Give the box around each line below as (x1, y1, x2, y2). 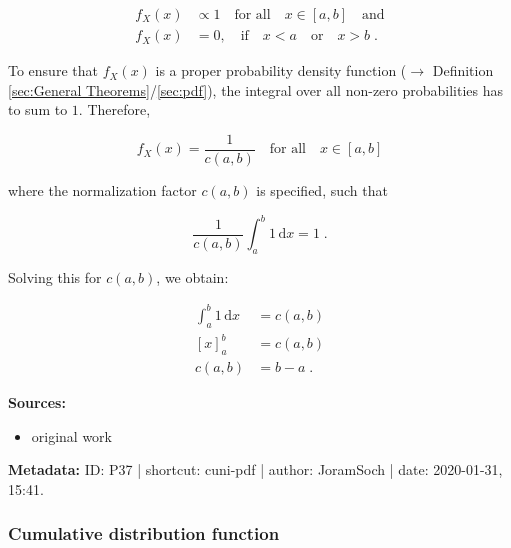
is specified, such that (256, 179, 388, 200)
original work (31, 425, 113, 446)
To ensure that (8, 60, 98, 81)
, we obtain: (156, 266, 229, 287)
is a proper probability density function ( (155, 60, 407, 81)
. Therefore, (78, 99, 151, 120)
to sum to (8, 99, 68, 120)
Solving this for (8, 266, 102, 287)
